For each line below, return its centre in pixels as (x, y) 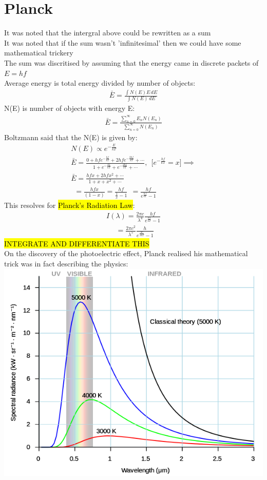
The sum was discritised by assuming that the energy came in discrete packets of (131, 62)
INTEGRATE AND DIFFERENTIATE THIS (77, 243)
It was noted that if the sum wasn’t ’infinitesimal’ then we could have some (123, 42)
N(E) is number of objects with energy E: (70, 108)
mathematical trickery (39, 53)
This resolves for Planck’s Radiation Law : (70, 205)
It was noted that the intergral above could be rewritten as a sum (108, 33)
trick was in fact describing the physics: (66, 264)
